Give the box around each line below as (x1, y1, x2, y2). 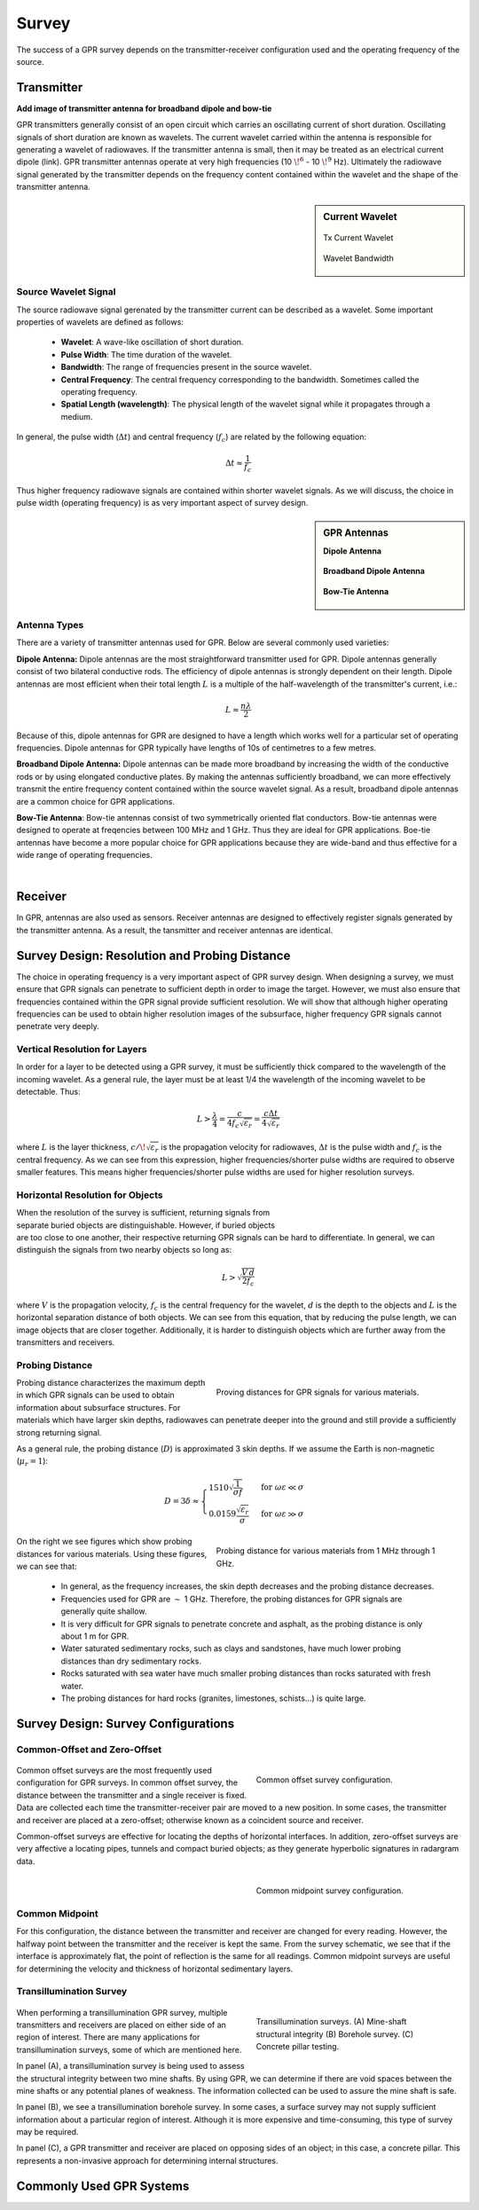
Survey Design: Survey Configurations (16, 1716, 235, 1731)
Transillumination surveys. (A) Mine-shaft (255, 2017, 407, 2027)
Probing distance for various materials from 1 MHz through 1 (216, 1545, 436, 1556)
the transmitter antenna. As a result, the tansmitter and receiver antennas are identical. (16, 924, 334, 935)
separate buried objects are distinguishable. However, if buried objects (16, 1220, 275, 1231)
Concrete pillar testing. (255, 2041, 340, 2052)
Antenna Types (16, 619, 84, 632)
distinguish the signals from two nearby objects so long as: (16, 1245, 232, 1255)
